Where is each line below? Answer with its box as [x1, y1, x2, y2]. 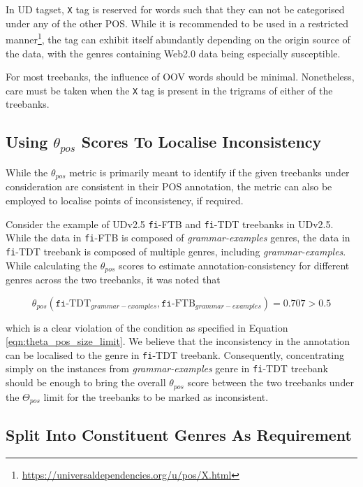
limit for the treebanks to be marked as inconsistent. [43, 389, 269, 404]
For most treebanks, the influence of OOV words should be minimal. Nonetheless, [6, 69, 355, 84]
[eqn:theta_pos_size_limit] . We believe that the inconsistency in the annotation [6, 334, 350, 348]
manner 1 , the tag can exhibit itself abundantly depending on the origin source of [6, 30, 350, 46]
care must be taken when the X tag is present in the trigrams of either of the [6, 83, 333, 97]
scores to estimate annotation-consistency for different [119, 257, 350, 272]
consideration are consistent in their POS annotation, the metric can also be [6, 179, 332, 194]
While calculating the [6, 257, 98, 272]
